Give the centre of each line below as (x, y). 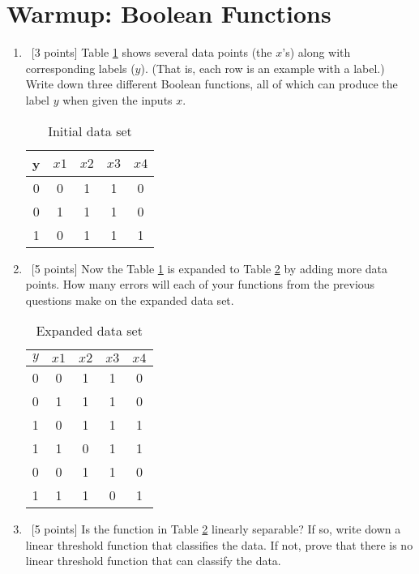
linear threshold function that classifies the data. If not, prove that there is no (219, 544)
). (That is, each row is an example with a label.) (263, 68)
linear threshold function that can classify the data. (153, 561)
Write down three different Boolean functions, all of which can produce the (212, 84)
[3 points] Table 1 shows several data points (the (152, 52)
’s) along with (316, 52)
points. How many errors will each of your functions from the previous (200, 284)
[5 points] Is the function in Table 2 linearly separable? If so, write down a (216, 529)
